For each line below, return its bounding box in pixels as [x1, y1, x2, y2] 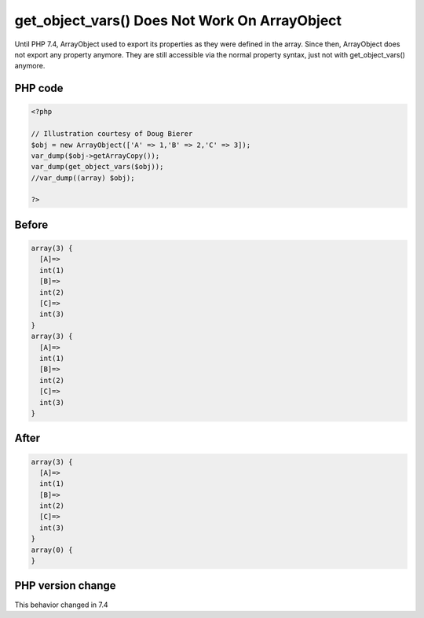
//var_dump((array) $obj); [31, 173, 135, 182]
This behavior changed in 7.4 [14, 600, 109, 609]
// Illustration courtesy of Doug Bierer [31, 130, 193, 138]
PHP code [14, 82, 64, 95]
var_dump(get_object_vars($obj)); [31, 162, 164, 171]
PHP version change [14, 579, 117, 593]
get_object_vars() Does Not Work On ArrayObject [14, 12, 342, 29]
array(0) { [31, 545, 73, 554]
